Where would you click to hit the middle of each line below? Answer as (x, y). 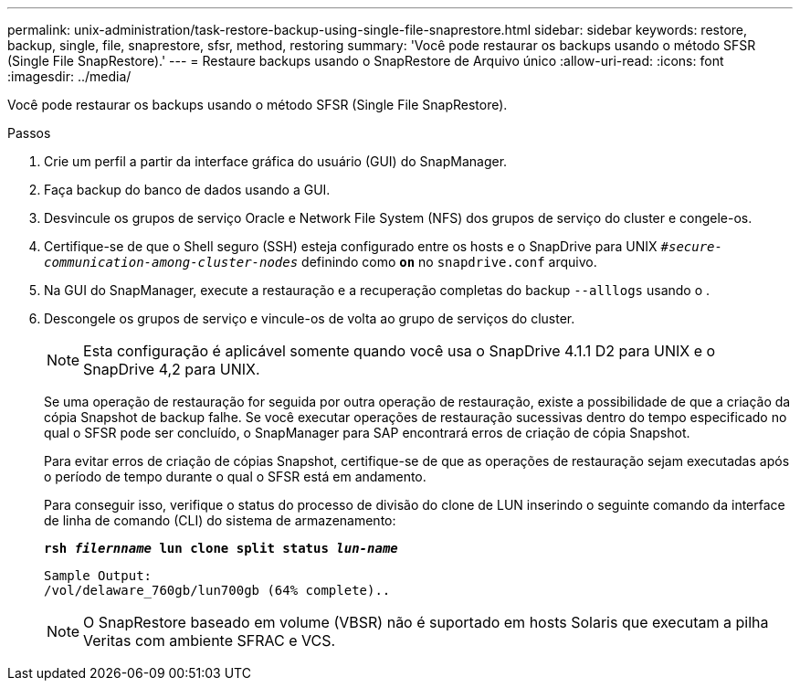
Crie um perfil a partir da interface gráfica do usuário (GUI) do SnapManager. (276, 161)
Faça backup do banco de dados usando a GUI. (187, 190)
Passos (29, 133)
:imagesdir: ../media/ (69, 76)
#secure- (691, 247)
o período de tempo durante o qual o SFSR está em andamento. (235, 476)
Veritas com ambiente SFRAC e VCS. (210, 640)
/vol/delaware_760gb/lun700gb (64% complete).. (217, 590)
